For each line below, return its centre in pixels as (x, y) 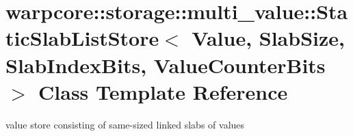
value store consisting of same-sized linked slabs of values (125, 124)
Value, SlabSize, (268, 38)
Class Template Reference (163, 91)
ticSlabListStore (82, 38)
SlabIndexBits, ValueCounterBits (166, 65)
